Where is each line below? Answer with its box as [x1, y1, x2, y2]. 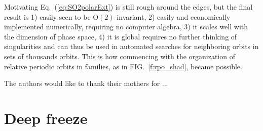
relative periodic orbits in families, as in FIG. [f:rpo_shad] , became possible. [4, 61, 242, 71]
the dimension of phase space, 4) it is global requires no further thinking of [4, 31, 237, 41]
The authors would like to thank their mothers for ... [4, 78, 168, 89]
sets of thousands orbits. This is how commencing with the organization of [4, 51, 235, 61]
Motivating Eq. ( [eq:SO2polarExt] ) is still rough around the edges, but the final [4, 2, 253, 12]
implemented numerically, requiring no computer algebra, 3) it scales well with [4, 21, 248, 32]
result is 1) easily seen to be [4, 11, 91, 22]
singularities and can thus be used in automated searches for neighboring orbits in [4, 41, 259, 52]
